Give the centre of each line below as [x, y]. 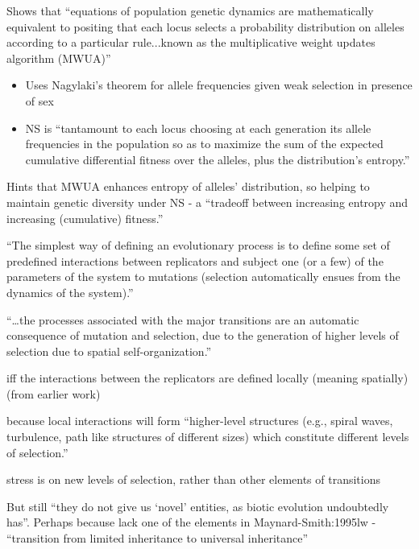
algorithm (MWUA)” [59, 58]
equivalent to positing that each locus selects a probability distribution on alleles [205, 26]
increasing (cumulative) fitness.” [85, 218]
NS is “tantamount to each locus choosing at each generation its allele [198, 128]
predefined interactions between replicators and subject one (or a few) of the [195, 260]
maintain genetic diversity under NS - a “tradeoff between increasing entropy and [207, 202]
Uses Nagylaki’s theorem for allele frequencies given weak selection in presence [219, 85]
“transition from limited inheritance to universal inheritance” [158, 538]
